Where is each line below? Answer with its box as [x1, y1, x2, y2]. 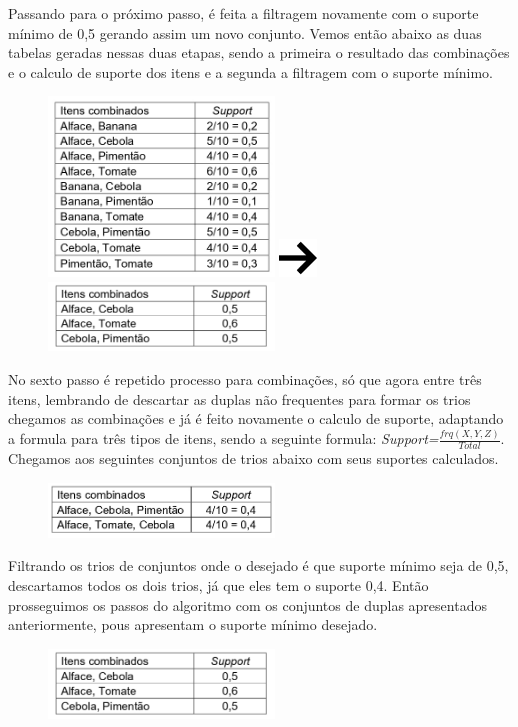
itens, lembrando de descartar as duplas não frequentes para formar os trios [8, 388, 471, 409]
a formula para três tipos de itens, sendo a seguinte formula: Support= [8, 428, 439, 449]
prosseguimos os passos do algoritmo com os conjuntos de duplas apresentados [8, 594, 487, 615]
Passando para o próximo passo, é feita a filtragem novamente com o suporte [8, 3, 479, 23]
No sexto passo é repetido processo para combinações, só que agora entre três [8, 369, 482, 390]
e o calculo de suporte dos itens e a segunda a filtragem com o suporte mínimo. [8, 61, 494, 82]
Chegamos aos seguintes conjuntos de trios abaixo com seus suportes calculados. [8, 447, 499, 468]
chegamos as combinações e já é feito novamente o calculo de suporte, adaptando [8, 408, 504, 429]
